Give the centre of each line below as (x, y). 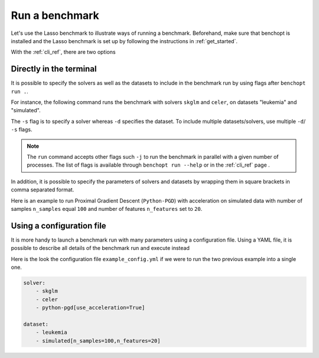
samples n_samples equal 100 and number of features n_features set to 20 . (107, 209)
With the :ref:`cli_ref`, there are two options (63, 52)
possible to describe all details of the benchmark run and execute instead (100, 248)
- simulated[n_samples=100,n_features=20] (98, 341)
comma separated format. (43, 190)
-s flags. (22, 129)
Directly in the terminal (54, 69)
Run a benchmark (55, 15)
